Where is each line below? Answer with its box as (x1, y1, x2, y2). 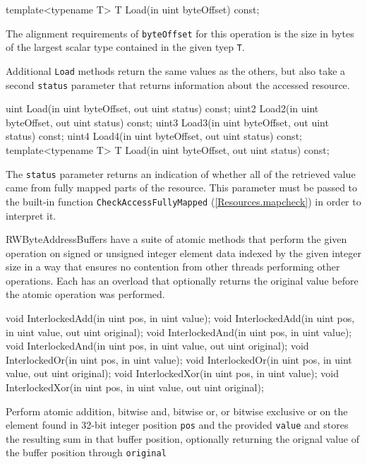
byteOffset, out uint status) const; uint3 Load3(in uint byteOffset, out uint (6, 114, 329, 129)
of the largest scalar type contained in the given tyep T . (6, 40, 245, 54)
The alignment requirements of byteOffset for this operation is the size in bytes (6, 25, 354, 40)
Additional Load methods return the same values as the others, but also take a (6, 63, 346, 78)
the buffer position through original (6, 445, 167, 460)
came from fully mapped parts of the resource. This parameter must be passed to (6, 180, 358, 195)
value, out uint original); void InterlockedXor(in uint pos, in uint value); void (6, 366, 339, 381)
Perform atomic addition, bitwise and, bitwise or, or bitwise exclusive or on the (6, 403, 348, 418)
